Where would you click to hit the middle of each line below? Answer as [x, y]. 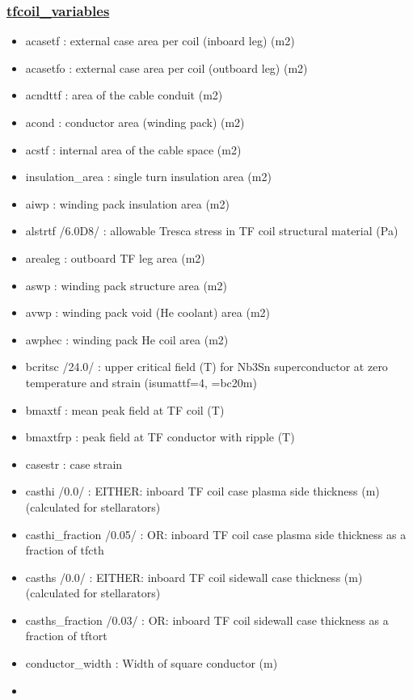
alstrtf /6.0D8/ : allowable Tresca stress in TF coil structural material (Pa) [212, 231]
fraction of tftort [66, 636]
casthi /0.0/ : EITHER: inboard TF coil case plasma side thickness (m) [202, 491]
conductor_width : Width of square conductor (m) [152, 663]
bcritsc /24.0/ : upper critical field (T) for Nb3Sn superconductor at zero [206, 367]
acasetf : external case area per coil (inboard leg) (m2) [160, 41]
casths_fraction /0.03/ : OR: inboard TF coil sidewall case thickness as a [207, 620]
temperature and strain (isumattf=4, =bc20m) [141, 382]
